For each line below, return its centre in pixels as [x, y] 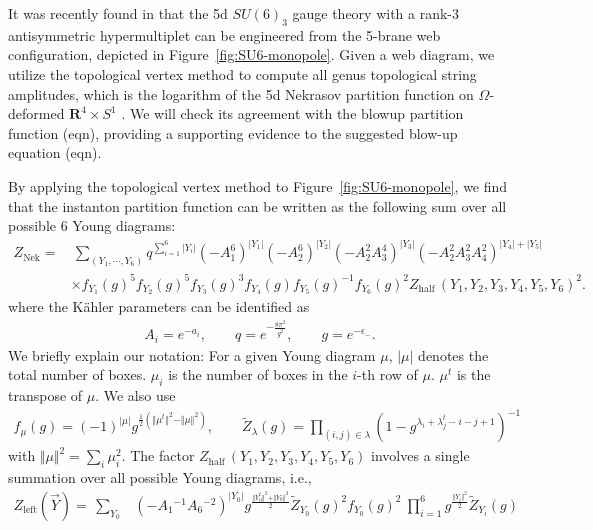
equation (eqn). [55, 152]
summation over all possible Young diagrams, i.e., [160, 477]
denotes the [453, 354]
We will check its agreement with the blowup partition [296, 113]
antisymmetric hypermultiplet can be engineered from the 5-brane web [224, 34]
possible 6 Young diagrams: [92, 225]
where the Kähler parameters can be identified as [159, 306]
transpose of [45, 395]
